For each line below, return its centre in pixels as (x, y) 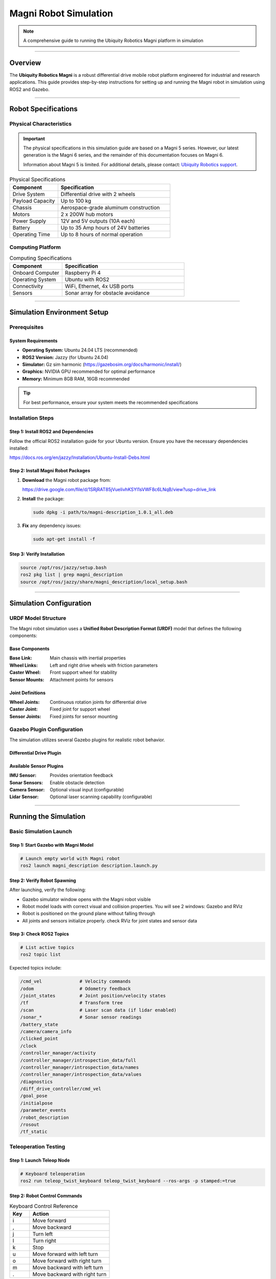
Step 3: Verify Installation (37, 554)
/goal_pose (34, 1096)
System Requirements (33, 341)
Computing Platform (35, 247)
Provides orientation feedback (82, 776)
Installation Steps (32, 418)
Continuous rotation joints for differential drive (98, 702)
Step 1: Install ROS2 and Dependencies (52, 432)
